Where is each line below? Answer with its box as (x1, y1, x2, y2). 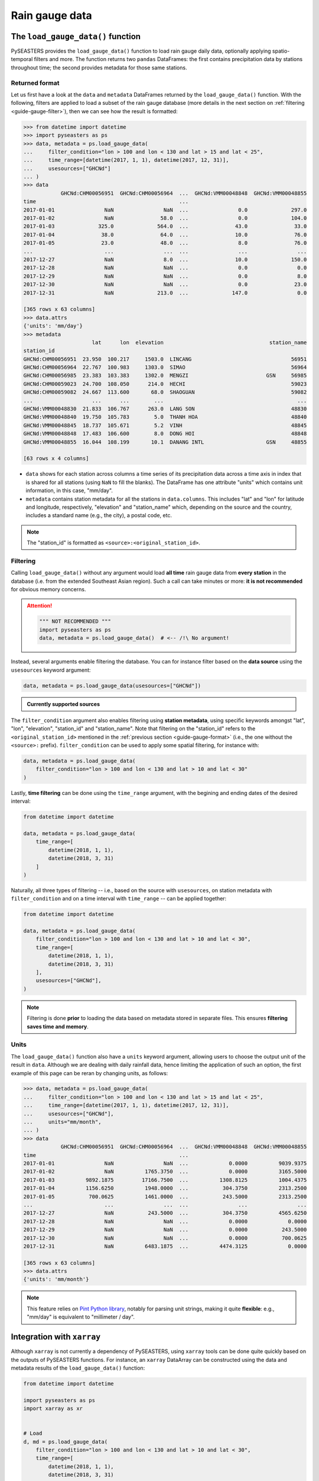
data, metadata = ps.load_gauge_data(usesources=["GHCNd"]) (23, 682, 201, 689)
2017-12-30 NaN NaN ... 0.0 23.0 (23, 281, 307, 288)
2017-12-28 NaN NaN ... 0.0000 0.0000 (23, 1218, 307, 1224)
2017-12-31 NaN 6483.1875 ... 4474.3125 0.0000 (23, 1243, 307, 1249)
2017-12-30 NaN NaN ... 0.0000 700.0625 (23, 1235, 307, 1241)
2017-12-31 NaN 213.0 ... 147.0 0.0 (23, 289, 307, 296)
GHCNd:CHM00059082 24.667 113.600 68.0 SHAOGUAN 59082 (23, 389, 307, 396)
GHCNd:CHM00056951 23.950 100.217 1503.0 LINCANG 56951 (23, 355, 307, 363)
